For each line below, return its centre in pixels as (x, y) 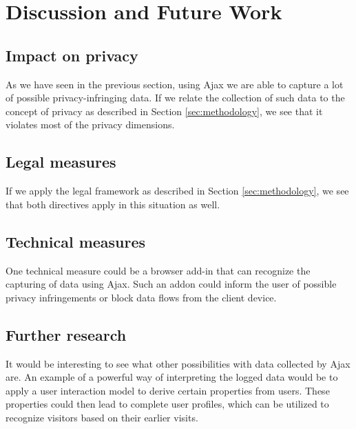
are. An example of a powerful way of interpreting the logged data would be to (172, 377)
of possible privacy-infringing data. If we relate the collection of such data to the (175, 98)
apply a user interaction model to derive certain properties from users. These (168, 390)
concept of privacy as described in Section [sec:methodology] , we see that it (164, 111)
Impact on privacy (72, 55)
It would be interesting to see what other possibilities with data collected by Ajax (178, 363)
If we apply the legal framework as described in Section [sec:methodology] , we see (177, 191)
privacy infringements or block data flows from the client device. (141, 297)
